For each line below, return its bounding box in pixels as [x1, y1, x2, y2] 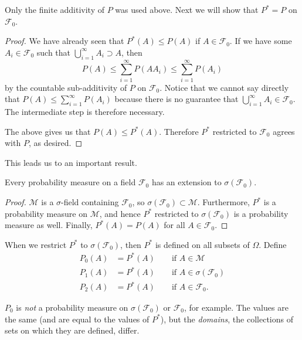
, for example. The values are [184, 301, 289, 314]
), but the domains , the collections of [160, 312, 293, 325]
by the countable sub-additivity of [5, 81, 127, 93]
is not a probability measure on [16, 301, 128, 314]
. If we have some [229, 35, 292, 47]
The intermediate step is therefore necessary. [5, 106, 165, 118]
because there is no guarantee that [114, 93, 239, 105]
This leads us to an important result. [5, 156, 137, 168]
